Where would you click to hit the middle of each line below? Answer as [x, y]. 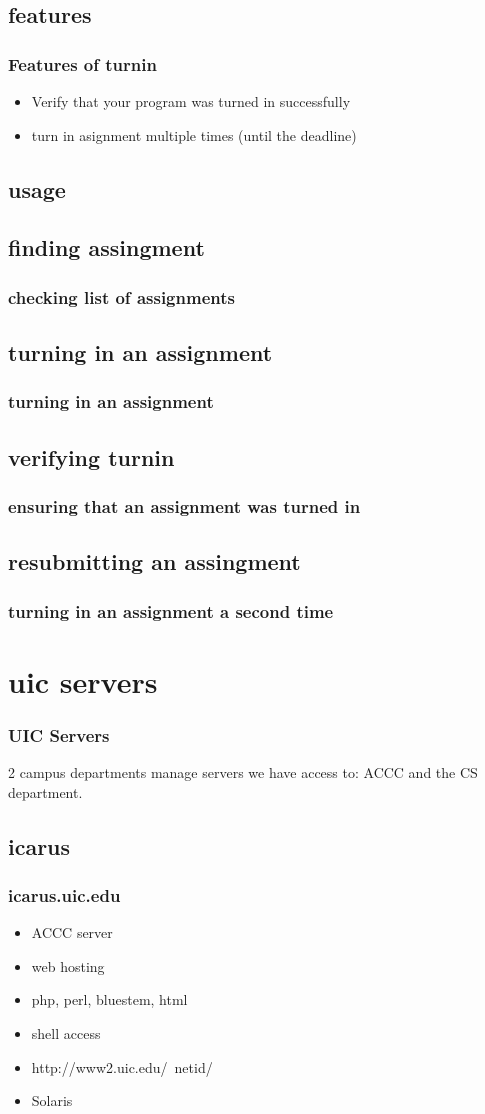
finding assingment [106, 247]
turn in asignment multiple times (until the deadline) [194, 134]
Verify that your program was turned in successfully [191, 101]
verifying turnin [91, 456]
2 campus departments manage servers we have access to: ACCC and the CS [243, 772]
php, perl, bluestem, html [109, 999]
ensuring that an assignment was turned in [184, 505]
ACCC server [72, 932]
